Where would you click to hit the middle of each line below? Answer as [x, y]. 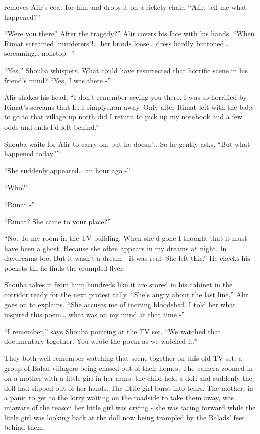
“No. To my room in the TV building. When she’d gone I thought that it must [126, 238]
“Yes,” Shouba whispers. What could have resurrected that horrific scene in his [126, 70]
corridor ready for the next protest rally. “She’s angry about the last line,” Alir [126, 295]
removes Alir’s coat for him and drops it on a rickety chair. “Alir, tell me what [125, 7]
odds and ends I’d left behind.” [52, 126]
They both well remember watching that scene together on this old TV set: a [123, 358]
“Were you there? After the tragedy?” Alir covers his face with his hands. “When [129, 34]
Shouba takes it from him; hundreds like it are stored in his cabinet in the [118, 285]
